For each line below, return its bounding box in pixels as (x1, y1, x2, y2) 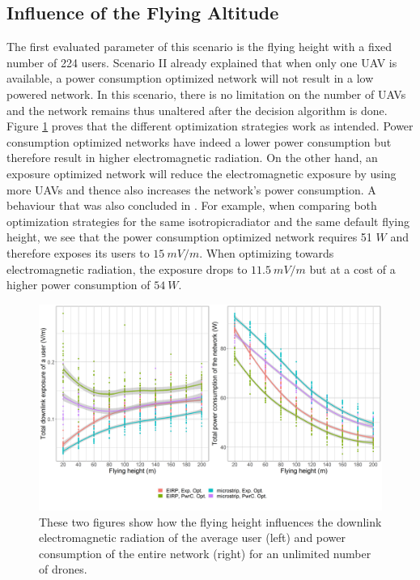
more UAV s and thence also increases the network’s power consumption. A (6, 181, 376, 198)
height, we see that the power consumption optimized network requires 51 (6, 228, 372, 245)
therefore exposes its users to (6, 244, 150, 261)
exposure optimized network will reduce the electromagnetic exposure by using (6, 164, 397, 181)
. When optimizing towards (199, 244, 334, 261)
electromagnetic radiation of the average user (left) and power (39, 529, 346, 546)
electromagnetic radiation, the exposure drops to (6, 260, 248, 277)
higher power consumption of (6, 276, 151, 293)
